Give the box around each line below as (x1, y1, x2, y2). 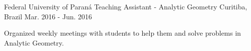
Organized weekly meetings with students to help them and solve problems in (4, 28, 241, 38)
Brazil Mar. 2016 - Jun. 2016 (4, 11, 92, 21)
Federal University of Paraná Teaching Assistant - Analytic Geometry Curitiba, (4, 1, 248, 11)
